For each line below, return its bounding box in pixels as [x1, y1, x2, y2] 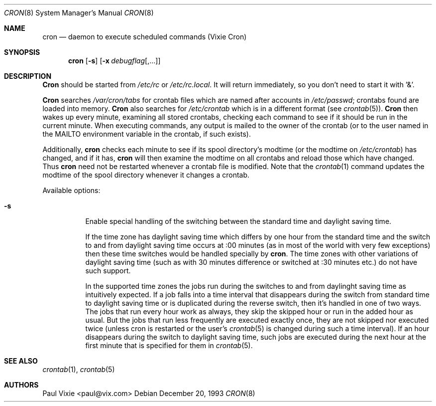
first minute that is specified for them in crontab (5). [85, 341, 253, 350]
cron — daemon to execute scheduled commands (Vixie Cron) [42, 32, 247, 41]
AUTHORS [4, 381, 39, 389]
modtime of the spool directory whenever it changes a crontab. [42, 171, 250, 179]
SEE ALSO [4, 357, 38, 365]
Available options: [42, 186, 101, 195]
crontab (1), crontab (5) [42, 365, 115, 374]
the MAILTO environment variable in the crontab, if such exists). [42, 130, 251, 138]
